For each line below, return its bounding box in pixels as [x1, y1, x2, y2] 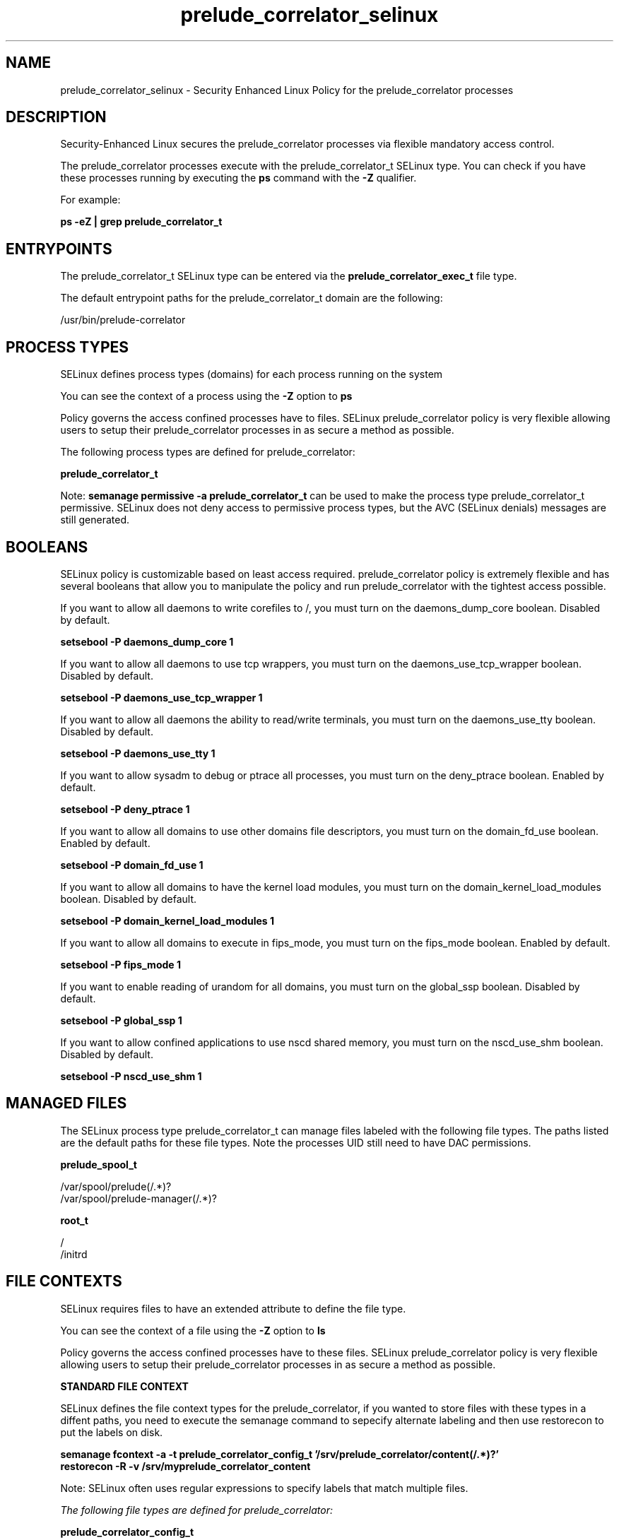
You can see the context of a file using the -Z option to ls [60, 1324, 326, 1337]
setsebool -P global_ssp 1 [60, 1014, 182, 1026]
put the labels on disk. [60, 1426, 163, 1438]
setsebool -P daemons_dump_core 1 [60, 635, 234, 648]
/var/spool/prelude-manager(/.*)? [60, 1192, 217, 1204]
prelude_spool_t [60, 1158, 137, 1171]
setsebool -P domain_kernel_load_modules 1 [60, 914, 275, 927]
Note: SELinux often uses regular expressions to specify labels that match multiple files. [60, 1481, 468, 1494]
